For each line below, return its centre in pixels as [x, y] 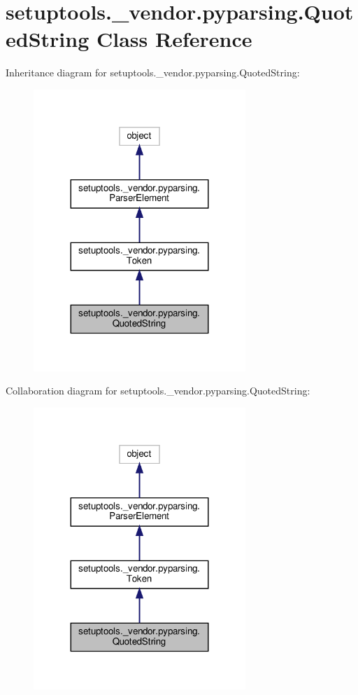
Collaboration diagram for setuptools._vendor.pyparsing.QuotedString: [158, 391]
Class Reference [174, 39]
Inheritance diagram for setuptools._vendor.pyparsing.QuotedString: [153, 73]
